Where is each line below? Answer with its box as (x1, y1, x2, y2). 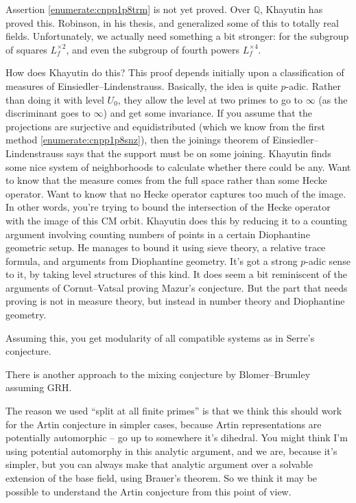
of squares (5, 42, 47, 56)
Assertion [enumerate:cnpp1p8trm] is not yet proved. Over (5, 2, 251, 16)
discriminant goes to (5, 106, 91, 120)
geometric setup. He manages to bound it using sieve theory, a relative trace (5, 240, 326, 255)
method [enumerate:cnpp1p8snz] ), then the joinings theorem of (5, 132, 270, 147)
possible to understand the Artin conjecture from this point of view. (5, 484, 292, 498)
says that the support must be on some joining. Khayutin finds (67, 145, 331, 160)
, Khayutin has (260, 2, 323, 16)
